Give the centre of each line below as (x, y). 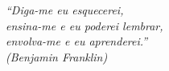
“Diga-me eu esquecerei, (65, 10)
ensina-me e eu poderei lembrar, (84, 25)
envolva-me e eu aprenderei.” (77, 41)
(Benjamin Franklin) (57, 56)
